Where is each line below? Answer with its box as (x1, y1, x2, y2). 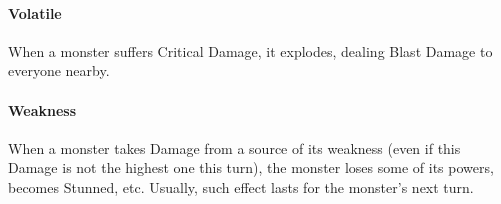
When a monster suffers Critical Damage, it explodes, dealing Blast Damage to (8, 40, 493, 61)
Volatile (8, 2, 62, 23)
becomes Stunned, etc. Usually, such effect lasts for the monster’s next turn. (8, 176, 474, 197)
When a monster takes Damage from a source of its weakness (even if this (8, 137, 461, 158)
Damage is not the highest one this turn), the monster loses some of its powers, (8, 157, 494, 178)
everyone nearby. (8, 60, 110, 81)
